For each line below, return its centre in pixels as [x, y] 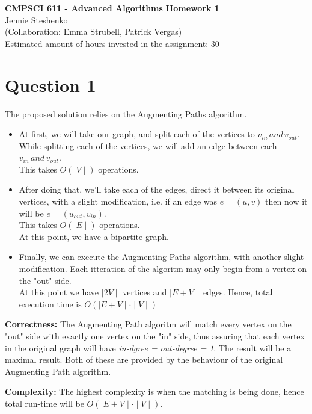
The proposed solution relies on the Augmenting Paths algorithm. [126, 113]
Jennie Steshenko [36, 20]
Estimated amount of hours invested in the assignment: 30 [112, 43]
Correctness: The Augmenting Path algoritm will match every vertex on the [148, 324]
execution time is [50, 304]
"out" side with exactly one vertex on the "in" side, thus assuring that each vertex [155, 336]
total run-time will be [44, 403]
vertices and [145, 292]
